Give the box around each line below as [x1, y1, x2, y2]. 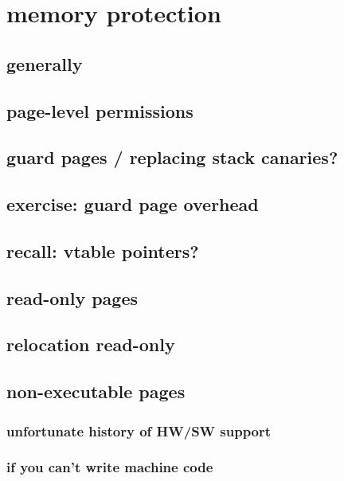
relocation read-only [6, 332, 175, 357]
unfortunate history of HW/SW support [6, 420, 272, 440]
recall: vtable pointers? [6, 238, 199, 263]
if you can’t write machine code [6, 457, 213, 477]
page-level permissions [6, 98, 193, 123]
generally [6, 51, 83, 76]
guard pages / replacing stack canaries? [6, 145, 338, 170]
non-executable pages [6, 379, 186, 404]
